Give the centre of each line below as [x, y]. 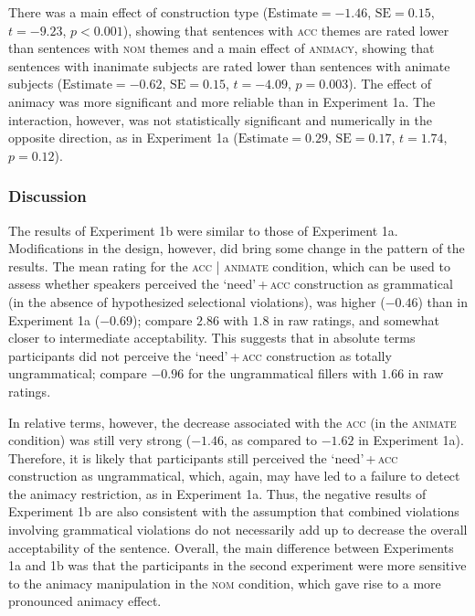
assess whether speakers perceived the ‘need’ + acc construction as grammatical [231, 284]
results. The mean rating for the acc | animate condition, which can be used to [229, 266]
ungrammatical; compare [78, 373]
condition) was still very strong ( [100, 440]
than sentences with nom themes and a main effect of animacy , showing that [222, 48]
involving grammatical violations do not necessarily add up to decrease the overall [238, 530]
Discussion [47, 196]
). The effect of [390, 84]
